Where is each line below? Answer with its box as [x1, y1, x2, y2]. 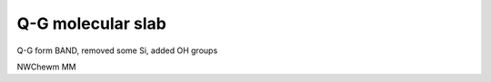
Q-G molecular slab [16, 14, 167, 33]
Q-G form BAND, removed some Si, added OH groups [16, 45, 218, 56]
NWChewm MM [16, 61, 76, 72]
